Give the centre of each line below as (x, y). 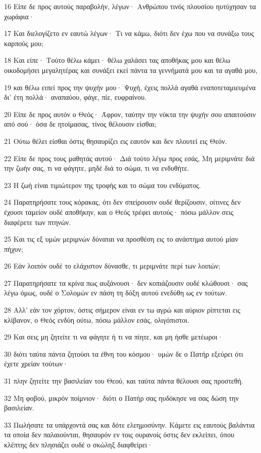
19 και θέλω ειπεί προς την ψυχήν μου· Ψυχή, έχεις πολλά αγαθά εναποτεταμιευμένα (130, 87)
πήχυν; (14, 249)
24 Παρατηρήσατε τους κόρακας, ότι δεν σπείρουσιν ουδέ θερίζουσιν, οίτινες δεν (122, 202)
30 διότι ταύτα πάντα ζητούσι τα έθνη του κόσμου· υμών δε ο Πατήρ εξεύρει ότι (124, 353)
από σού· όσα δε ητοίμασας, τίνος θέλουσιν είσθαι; (80, 124)
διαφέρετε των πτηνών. (38, 222)
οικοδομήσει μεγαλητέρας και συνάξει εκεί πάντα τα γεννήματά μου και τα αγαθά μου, (131, 70)
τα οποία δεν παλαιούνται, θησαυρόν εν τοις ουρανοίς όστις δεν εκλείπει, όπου (119, 435)
